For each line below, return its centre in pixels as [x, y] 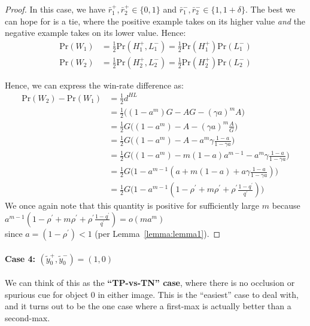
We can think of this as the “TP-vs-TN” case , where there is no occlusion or [150, 283]
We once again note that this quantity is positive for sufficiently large [132, 205]
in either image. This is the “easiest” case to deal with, [198, 294]
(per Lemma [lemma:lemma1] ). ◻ [158, 233]
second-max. [28, 317]
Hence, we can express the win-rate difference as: [94, 85]
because [286, 205]
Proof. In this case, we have [55, 9]
